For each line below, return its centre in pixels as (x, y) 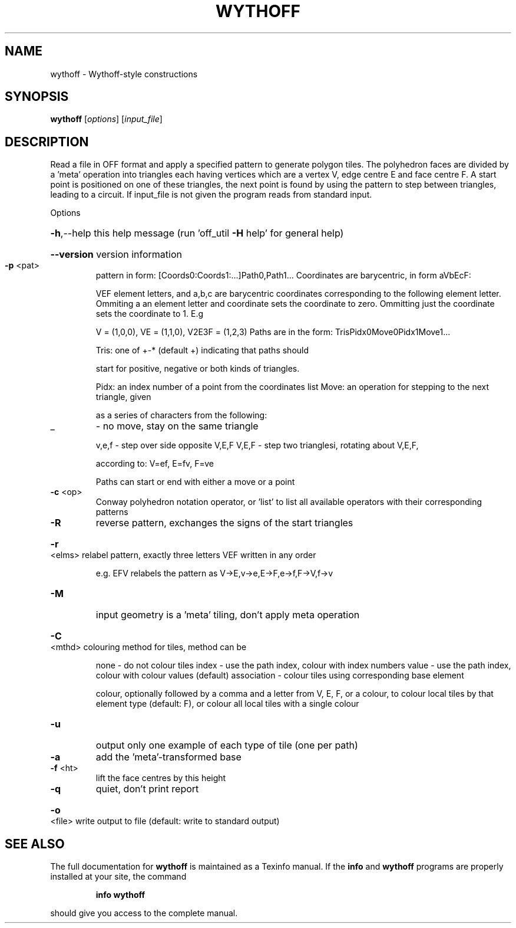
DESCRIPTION (47, 142)
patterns (112, 512)
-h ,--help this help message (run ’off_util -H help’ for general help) (197, 233)
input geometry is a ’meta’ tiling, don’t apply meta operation (228, 615)
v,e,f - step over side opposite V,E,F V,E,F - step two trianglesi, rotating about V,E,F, (257, 445)
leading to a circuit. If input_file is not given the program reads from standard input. (211, 195)
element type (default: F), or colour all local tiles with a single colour (227, 704)
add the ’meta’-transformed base (168, 757)
